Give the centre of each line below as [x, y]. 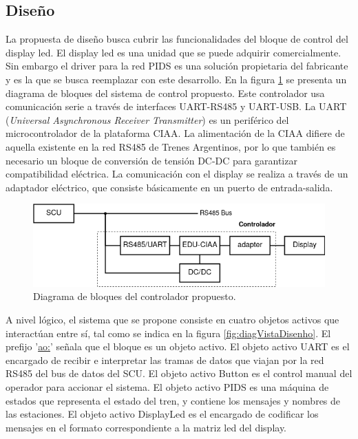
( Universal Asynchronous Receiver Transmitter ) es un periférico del [147, 119]
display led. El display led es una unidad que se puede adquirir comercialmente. [173, 52]
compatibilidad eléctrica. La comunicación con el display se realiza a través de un [177, 174]
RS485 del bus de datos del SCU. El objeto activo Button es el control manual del [179, 373]
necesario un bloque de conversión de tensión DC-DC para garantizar [151, 160]
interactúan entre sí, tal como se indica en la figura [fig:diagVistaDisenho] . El [168, 333]
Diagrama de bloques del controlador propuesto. [135, 296]
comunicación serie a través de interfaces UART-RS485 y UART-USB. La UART [176, 106]
